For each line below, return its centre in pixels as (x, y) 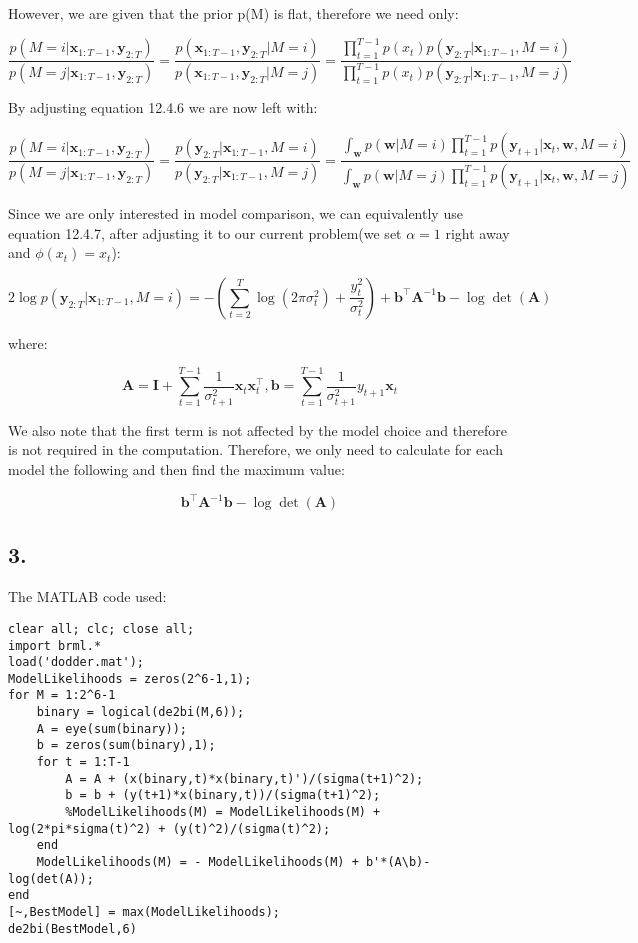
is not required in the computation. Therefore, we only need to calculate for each (255, 449)
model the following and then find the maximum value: (176, 468)
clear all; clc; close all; (101, 628)
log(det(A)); (51, 878)
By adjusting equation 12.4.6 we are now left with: (163, 107)
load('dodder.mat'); (76, 662)
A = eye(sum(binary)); (111, 728)
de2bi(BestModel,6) (72, 928)
